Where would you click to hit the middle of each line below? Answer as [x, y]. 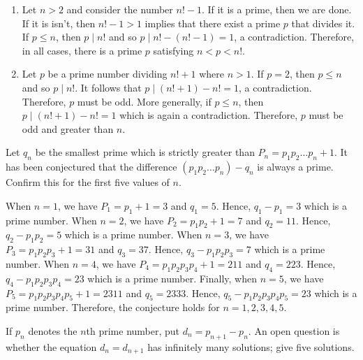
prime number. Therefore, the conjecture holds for [113, 307]
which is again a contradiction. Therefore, [209, 115]
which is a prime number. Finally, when [172, 278]
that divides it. [323, 23]
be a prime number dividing [108, 74]
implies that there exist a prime [213, 23]
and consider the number [120, 9]
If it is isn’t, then [59, 23]
